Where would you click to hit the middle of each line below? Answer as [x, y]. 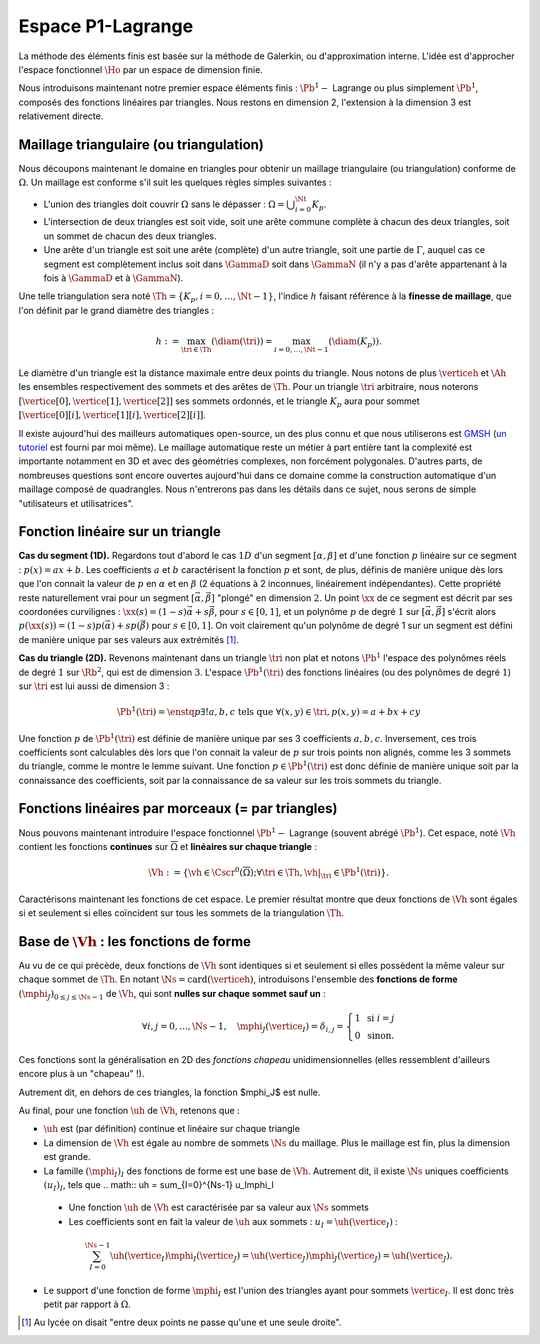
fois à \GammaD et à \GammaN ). [113, 277]
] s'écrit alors [469, 611]
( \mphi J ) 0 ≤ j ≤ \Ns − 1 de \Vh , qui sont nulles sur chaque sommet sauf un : [172, 994]
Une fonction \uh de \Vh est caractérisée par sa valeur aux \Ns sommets [218, 1207]
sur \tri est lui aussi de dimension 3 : [94, 686]
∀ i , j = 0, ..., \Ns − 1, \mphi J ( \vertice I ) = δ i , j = [242, 1027]
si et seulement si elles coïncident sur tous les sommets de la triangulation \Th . [181, 913]
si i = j [380, 1018]
